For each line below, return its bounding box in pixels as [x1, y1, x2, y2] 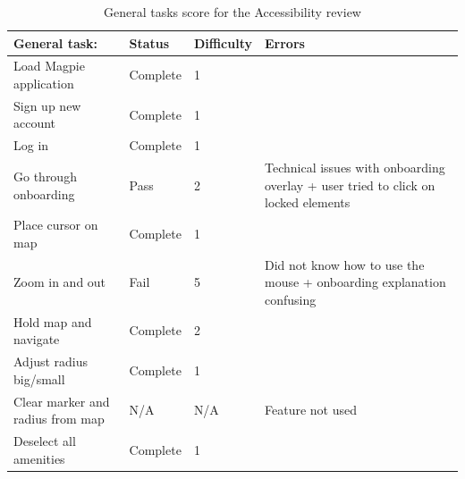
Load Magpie [13, 56, 85, 75]
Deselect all [13, 431, 76, 450]
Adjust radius [13, 352, 89, 371]
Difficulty [193, 33, 252, 52]
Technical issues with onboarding [264, 158, 445, 177]
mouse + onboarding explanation [264, 273, 446, 291]
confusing [264, 290, 317, 308]
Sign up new [13, 96, 81, 114]
